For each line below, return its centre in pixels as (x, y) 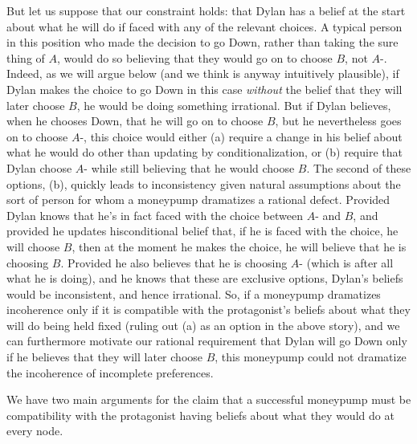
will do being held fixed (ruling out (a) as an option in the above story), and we (203, 325)
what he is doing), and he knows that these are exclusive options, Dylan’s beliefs (205, 278)
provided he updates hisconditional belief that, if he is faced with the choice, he (202, 231)
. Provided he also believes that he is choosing (174, 262)
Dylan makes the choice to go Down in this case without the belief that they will (204, 89)
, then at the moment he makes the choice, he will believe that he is (239, 246)
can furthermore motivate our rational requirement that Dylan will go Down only (207, 341)
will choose (33, 246)
